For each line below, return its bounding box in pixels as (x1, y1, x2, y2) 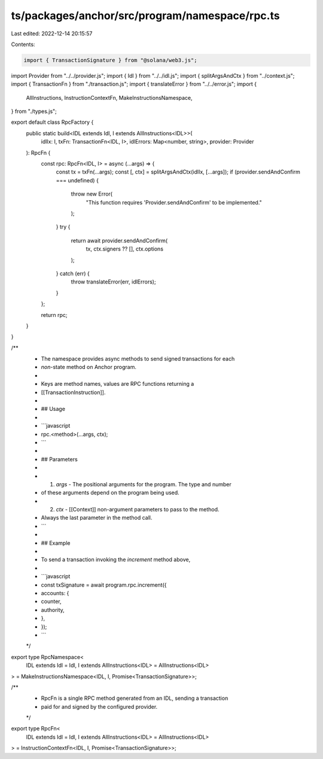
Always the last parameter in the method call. (41, 514, 153, 522)
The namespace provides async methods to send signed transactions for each (41, 355, 235, 362)
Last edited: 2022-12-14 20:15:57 (11, 30, 93, 37)
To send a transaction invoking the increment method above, (41, 556, 191, 563)
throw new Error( (71, 190, 113, 197)
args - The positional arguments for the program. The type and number (56, 480, 231, 487)
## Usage (41, 406, 66, 413)
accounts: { (41, 590, 69, 596)
